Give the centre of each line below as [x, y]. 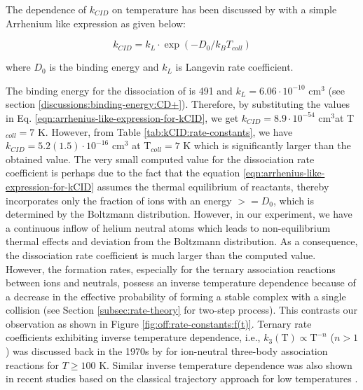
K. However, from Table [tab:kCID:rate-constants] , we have [165, 131]
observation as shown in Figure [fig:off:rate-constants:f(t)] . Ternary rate [159, 323]
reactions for [32, 364]
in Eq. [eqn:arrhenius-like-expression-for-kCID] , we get [122, 117]
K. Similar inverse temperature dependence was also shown [226, 364]
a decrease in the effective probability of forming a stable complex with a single [176, 296]
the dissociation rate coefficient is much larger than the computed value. [161, 255]
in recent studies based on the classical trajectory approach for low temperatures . [182, 378]
